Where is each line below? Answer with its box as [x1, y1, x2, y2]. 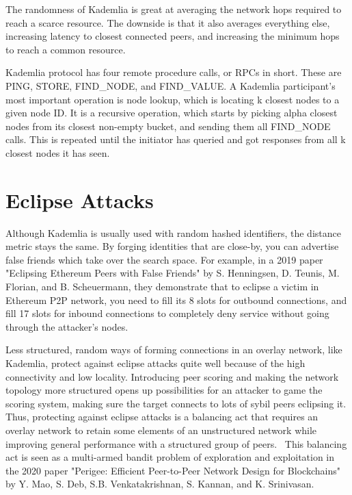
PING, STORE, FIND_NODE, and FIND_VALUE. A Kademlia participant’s [5, 78, 336, 92]
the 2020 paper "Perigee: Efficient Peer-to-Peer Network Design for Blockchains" [5, 463, 340, 477]
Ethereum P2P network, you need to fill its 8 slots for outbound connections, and [5, 292, 347, 307]
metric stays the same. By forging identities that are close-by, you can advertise [5, 239, 339, 253]
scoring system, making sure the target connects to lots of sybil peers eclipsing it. [5, 396, 347, 410]
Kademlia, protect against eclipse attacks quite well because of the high [5, 356, 306, 370]
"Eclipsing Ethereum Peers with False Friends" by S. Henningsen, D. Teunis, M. [5, 266, 340, 280]
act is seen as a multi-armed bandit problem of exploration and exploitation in [5, 450, 335, 464]
